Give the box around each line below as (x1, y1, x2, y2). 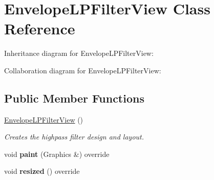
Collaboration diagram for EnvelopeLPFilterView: (4, 65, 161, 75)
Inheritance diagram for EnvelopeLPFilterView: (4, 48, 154, 58)
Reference (4, 18, 75, 39)
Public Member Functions (4, 90, 144, 106)
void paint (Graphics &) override (4, 148, 110, 159)
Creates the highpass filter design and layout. (4, 131, 144, 142)
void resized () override (4, 166, 80, 176)
